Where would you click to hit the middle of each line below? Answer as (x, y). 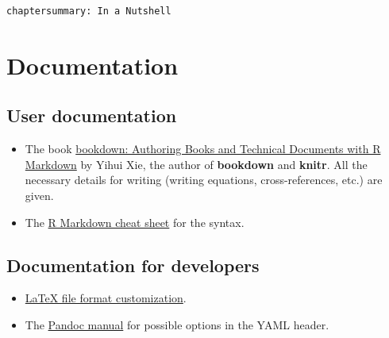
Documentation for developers (133, 265)
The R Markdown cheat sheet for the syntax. (135, 222)
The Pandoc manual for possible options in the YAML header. (177, 324)
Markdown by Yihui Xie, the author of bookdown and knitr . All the (196, 164)
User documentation (92, 115)
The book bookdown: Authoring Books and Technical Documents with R (203, 149)
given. (39, 195)
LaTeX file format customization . (106, 298)
